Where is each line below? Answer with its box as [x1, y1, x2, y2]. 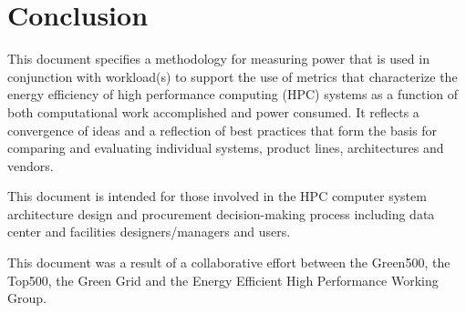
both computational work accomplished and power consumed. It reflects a [7, 102, 419, 121]
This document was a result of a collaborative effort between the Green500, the [7, 253, 450, 272]
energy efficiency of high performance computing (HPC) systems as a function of [7, 85, 459, 104]
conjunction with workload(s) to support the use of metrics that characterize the [7, 66, 458, 86]
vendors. [7, 156, 54, 175]
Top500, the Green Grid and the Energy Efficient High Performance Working [7, 270, 439, 289]
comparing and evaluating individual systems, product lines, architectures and [7, 138, 444, 157]
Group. [7, 288, 47, 308]
